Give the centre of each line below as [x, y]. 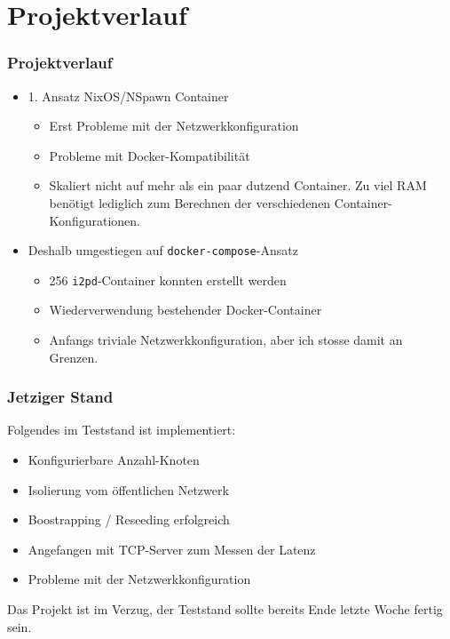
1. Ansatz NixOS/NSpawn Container [128, 96]
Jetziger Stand [60, 397]
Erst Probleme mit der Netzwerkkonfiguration [174, 126]
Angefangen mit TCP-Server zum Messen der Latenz [172, 549]
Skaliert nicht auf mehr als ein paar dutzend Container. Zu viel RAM [238, 185]
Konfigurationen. [95, 220]
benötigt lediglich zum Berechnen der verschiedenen [190, 202]
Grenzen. [74, 357]
